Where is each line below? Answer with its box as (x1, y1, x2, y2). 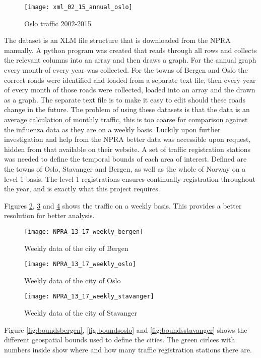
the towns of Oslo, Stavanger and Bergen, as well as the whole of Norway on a (4, 163, 246, 174)
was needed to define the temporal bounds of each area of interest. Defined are (4, 154, 247, 164)
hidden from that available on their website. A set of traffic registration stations (4, 143, 251, 154)
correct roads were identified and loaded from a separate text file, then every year (4, 74, 256, 85)
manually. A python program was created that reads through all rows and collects (4, 44, 257, 55)
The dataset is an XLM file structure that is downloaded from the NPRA (4, 35, 231, 45)
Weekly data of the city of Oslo (24, 275, 121, 285)
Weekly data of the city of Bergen (24, 242, 128, 253)
